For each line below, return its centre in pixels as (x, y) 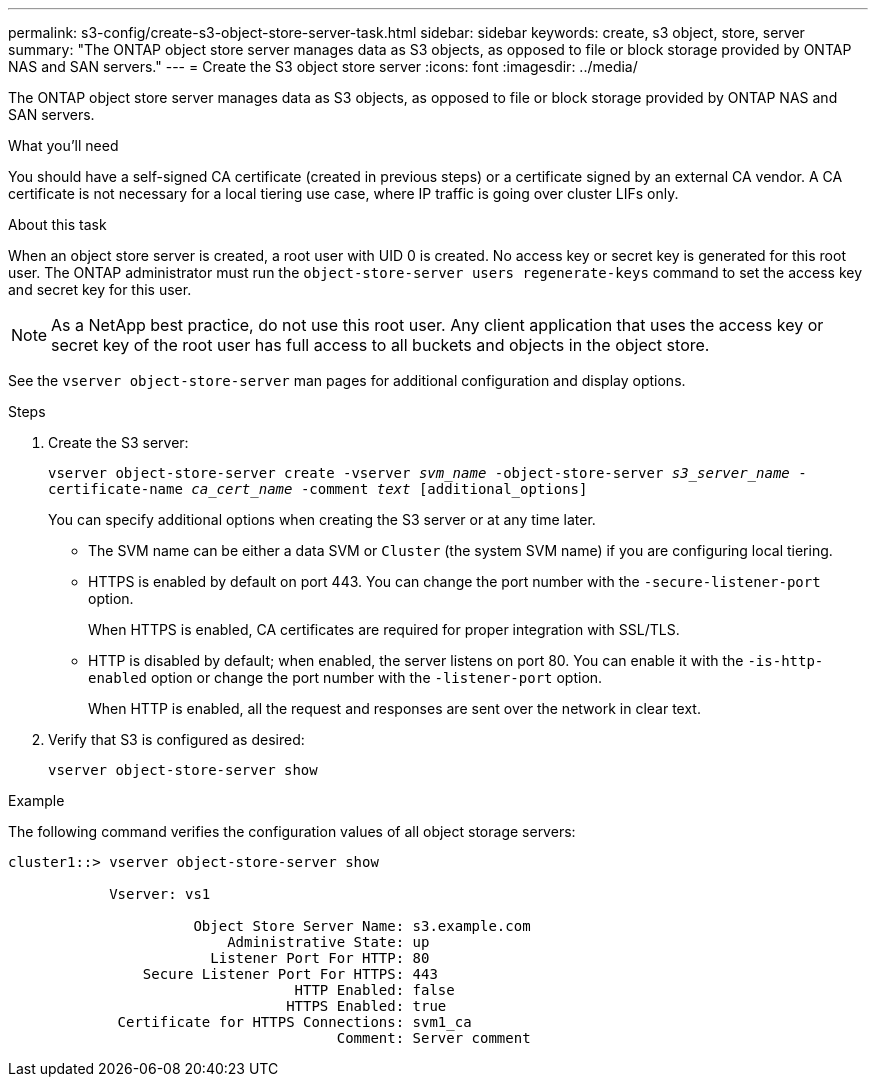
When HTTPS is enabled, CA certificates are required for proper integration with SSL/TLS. (384, 629)
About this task (57, 224)
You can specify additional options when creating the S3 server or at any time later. (322, 519)
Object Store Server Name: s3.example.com (362, 926)
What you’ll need (63, 145)
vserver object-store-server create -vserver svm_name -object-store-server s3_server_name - (427, 473)
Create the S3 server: (118, 442)
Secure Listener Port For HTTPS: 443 (290, 974)
